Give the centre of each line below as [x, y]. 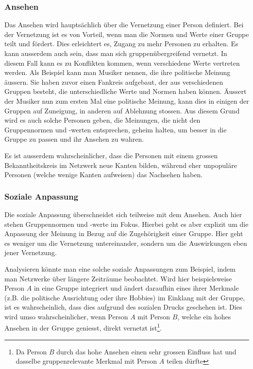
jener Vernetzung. [31, 252]
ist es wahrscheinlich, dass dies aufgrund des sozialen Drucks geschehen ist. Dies [123, 307]
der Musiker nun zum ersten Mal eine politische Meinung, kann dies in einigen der [127, 101]
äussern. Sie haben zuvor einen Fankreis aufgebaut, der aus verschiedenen [114, 82]
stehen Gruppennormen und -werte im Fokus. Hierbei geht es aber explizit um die [126, 224]
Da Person [31, 351]
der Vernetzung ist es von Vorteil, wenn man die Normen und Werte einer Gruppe [127, 34]
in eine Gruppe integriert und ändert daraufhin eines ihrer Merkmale [136, 288]
